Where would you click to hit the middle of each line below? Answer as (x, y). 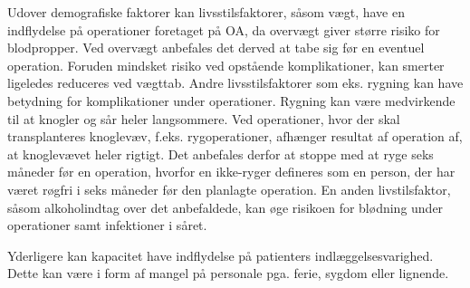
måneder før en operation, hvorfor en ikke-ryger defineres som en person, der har (231, 172)
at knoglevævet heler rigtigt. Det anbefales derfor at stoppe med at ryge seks (221, 154)
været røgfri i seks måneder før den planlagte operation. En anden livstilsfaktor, (229, 189)
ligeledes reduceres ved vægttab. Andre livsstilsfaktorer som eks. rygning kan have (235, 83)
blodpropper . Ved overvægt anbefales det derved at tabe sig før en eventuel (216, 48)
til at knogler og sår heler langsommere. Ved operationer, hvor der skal (204, 118)
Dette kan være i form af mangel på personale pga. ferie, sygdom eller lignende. (228, 273)
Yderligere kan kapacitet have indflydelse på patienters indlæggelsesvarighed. (221, 255)
